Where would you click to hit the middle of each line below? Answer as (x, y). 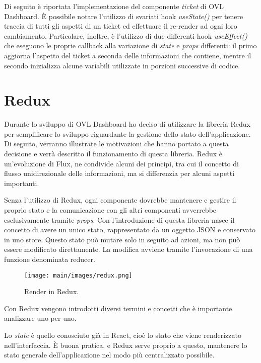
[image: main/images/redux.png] (78, 275)
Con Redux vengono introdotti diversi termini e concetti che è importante (118, 308)
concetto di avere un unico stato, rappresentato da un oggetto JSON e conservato (130, 230)
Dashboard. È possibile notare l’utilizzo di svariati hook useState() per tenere (124, 16)
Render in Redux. (52, 291)
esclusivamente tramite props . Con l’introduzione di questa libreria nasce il (119, 219)
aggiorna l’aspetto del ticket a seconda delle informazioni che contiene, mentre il (128, 55)
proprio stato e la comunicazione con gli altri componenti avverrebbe (110, 210)
